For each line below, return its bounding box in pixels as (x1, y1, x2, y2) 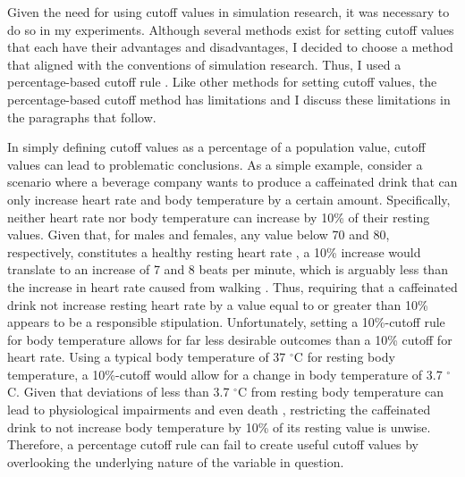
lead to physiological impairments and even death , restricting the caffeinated (7, 400, 431, 419)
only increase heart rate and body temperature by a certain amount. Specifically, (7, 189, 451, 208)
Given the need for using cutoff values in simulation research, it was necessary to (7, 3, 450, 21)
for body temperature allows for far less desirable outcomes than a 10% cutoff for (7, 330, 452, 348)
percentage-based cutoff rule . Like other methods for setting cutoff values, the (7, 72, 437, 91)
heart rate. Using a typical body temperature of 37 (7, 347, 286, 366)
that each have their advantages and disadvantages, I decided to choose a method (7, 38, 453, 56)
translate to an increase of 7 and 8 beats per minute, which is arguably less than (7, 260, 448, 279)
